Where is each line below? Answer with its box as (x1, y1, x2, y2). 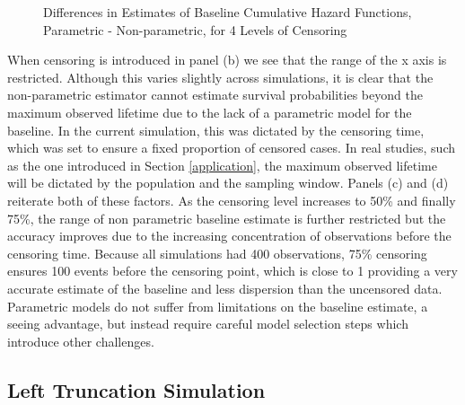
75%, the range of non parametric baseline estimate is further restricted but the (7, 208, 446, 227)
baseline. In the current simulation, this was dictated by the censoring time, (7, 120, 425, 139)
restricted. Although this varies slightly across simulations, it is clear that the (7, 67, 434, 86)
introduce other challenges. (7, 331, 154, 350)
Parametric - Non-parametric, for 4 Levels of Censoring (43, 20, 347, 39)
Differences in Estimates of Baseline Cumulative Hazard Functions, (43, 3, 412, 21)
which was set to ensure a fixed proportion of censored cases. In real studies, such (7, 138, 455, 157)
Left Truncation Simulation (7, 375, 266, 403)
